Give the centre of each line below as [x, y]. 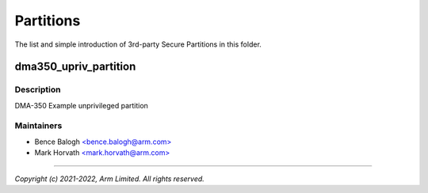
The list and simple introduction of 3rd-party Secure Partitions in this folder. [138, 44]
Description [38, 89]
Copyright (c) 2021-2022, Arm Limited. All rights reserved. [110, 179]
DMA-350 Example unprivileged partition [81, 105]
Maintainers [38, 126]
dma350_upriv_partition [75, 67]
